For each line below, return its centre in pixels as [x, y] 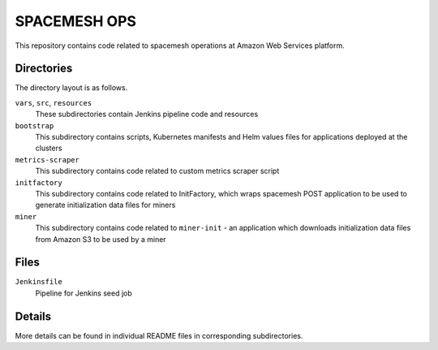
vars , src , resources [54, 102]
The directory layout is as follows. [71, 88]
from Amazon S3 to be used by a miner [101, 239]
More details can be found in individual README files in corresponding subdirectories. [159, 335]
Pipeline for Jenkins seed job [84, 293]
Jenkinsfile [39, 282]
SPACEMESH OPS [76, 21]
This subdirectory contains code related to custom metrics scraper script [157, 171]
